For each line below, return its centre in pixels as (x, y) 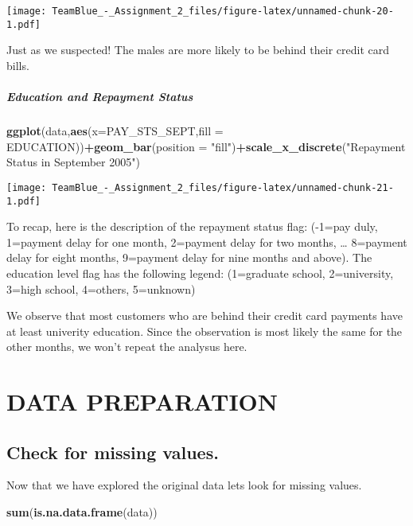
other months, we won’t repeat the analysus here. (127, 347)
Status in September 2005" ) (73, 162)
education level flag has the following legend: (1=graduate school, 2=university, (200, 273)
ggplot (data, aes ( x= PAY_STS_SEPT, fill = (115, 131)
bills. (18, 65)
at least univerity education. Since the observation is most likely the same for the (205, 331)
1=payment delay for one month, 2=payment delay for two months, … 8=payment (207, 242)
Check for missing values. (113, 452)
